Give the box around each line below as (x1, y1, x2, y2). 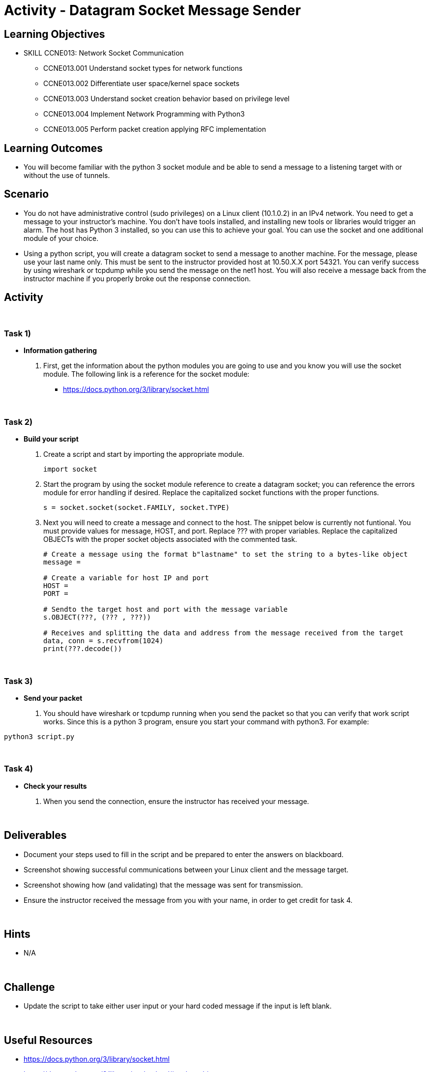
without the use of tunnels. (24, 171, 110, 180)
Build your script (24, 435, 79, 444)
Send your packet (24, 693, 83, 702)
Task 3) (4, 676, 33, 686)
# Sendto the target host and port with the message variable (43, 605, 288, 614)
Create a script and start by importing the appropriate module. (43, 450, 244, 459)
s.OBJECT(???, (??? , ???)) (43, 613, 151, 622)
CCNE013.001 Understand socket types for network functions (43, 64, 243, 73)
